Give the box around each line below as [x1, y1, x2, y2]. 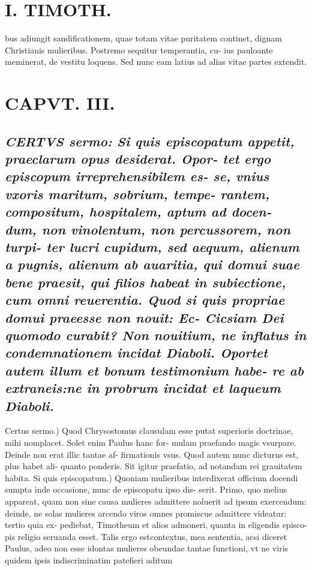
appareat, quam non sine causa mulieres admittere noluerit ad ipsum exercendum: [5, 494, 307, 507]
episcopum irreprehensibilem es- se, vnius [5, 167, 269, 185]
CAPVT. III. [5, 91, 115, 115]
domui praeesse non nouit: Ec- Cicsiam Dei [5, 308, 284, 326]
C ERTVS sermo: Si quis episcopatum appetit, [5, 131, 295, 150]
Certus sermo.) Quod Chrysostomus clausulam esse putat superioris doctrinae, [5, 424, 293, 437]
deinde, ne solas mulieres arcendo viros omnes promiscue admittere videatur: [5, 506, 287, 519]
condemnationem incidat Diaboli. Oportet [5, 343, 268, 362]
